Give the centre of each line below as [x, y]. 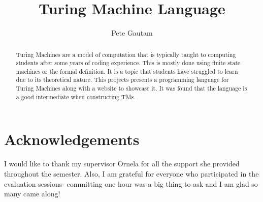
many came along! [32, 194]
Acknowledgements [72, 139]
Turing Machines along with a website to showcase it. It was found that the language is [131, 88]
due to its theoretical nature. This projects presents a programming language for [122, 80]
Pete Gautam [132, 33]
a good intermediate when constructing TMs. [76, 96]
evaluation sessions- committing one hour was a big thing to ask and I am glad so [131, 183]
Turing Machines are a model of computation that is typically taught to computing [126, 54]
